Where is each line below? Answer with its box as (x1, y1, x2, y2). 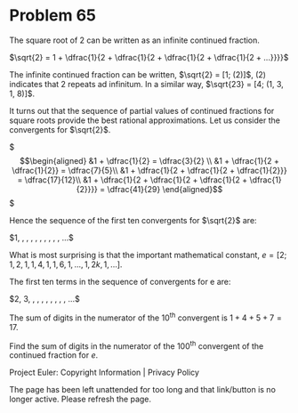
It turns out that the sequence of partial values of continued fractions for (9, 105, 275, 116)
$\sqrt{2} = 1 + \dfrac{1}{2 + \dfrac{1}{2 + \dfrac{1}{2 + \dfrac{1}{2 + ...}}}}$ (9, 52, 289, 62)
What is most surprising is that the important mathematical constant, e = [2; (9, 249, 287, 260)
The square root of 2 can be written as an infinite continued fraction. (9, 35, 261, 45)
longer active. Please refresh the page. (9, 393, 152, 405)
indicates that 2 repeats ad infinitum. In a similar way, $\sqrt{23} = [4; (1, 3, (9, 78, 285, 89)
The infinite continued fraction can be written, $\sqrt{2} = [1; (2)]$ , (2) (9, 69, 267, 80)
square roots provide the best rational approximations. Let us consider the (9, 115, 280, 126)
